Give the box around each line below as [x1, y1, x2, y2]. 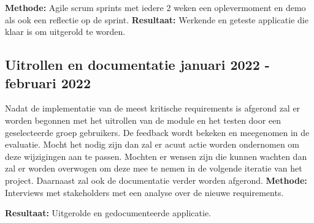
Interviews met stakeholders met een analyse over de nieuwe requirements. [5, 186, 284, 198]
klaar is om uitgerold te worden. [5, 25, 126, 38]
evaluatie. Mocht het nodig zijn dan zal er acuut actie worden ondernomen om [5, 138, 300, 151]
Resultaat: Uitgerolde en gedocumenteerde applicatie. [5, 206, 211, 219]
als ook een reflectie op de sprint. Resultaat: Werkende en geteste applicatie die [5, 13, 308, 26]
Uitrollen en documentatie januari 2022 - [5, 55, 270, 74]
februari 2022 [5, 73, 91, 92]
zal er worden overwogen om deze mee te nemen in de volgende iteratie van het [5, 162, 302, 175]
